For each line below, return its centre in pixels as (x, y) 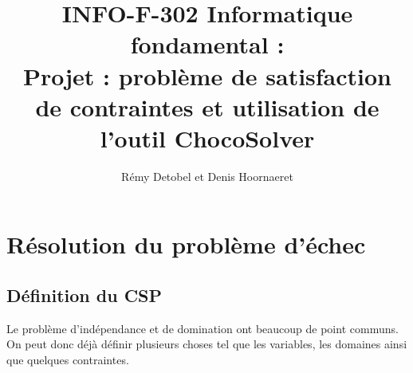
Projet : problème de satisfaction (207, 75)
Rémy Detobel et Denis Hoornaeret (207, 176)
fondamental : (207, 44)
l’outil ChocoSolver (207, 137)
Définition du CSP (85, 295)
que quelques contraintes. (68, 360)
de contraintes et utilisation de (207, 106)
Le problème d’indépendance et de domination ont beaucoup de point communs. (203, 328)
